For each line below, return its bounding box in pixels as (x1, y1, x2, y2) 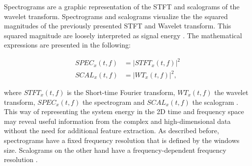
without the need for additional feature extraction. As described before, (4, 125, 219, 136)
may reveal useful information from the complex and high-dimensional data (4, 116, 231, 126)
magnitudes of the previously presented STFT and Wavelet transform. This (4, 21, 231, 31)
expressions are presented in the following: (4, 40, 131, 50)
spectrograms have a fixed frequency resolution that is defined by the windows (4, 135, 240, 145)
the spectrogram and (82, 96, 145, 107)
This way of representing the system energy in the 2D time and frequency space (4, 106, 244, 117)
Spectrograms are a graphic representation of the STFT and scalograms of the (4, 1, 240, 11)
